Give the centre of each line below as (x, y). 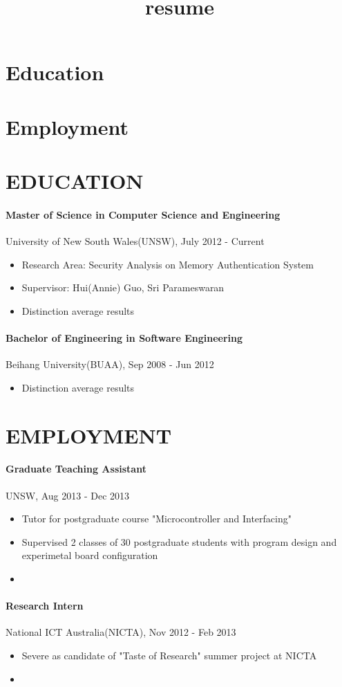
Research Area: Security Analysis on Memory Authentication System (168, 264)
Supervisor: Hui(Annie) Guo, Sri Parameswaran (123, 287)
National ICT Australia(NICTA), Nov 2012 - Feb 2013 (121, 632)
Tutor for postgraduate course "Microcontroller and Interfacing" (156, 519)
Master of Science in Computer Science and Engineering (143, 214)
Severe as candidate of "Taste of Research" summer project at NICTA (169, 655)
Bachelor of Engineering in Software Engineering (124, 338)
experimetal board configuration (90, 555)
